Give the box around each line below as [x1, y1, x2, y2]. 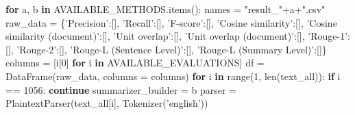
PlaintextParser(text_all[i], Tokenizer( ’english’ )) [5, 96, 208, 110]
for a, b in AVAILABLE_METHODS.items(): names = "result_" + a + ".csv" [5, 2, 326, 16]
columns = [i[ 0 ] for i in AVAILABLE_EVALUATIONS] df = [5, 55, 265, 70]
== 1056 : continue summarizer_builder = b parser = [5, 82, 236, 97]
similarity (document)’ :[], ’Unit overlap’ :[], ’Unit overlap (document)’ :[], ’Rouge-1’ [5, 29, 348, 43]
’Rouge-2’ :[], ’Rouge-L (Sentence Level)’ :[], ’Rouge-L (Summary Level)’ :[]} [16, 42, 327, 56]
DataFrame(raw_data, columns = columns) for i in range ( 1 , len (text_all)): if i [5, 68, 341, 83]
